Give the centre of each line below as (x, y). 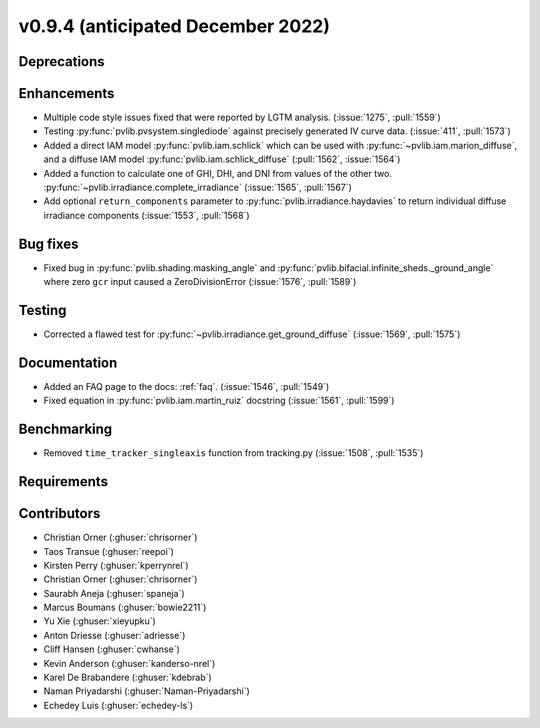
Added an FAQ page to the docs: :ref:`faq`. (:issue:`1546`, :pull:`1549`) (186, 386)
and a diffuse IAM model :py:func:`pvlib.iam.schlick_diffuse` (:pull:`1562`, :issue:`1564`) (222, 159)
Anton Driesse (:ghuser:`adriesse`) (114, 635)
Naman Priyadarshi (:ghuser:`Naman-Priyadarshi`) (146, 691)
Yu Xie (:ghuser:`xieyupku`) (100, 621)
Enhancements (66, 93)
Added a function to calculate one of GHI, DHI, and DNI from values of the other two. (218, 173)
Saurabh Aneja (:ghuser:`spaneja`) (114, 593)
